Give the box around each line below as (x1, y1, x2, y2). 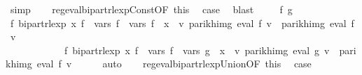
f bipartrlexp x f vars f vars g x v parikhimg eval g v (64, 42, 330, 57)
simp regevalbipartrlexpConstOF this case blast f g (10, 2, 293, 16)
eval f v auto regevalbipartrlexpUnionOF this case (36, 56, 312, 71)
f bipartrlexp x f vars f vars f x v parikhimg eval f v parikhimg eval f (10, 15, 354, 30)
